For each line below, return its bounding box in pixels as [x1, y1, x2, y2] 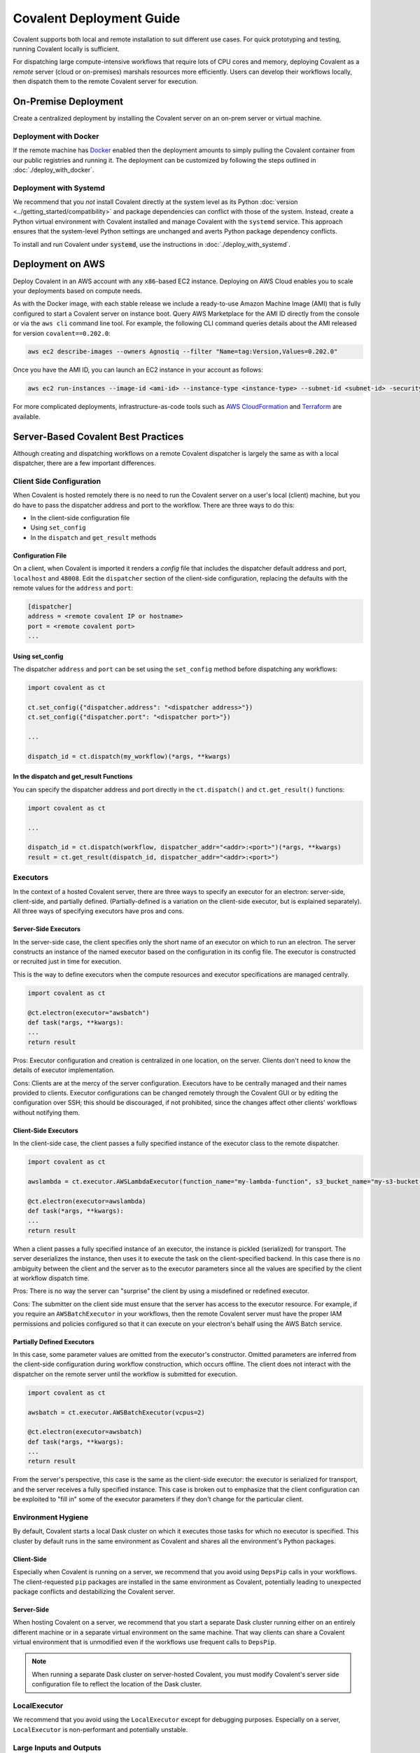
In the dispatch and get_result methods [30, 533, 157, 541]
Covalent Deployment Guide [13, 11, 181, 26]
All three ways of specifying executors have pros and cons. [13, 907, 184, 915]
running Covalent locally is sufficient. [13, 44, 120, 53]
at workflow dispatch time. [13, 1274, 90, 1282]
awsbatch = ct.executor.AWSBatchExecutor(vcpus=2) [27, 1408, 206, 1416]
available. [13, 412, 41, 421]
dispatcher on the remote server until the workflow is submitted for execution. [13, 1369, 238, 1378]
